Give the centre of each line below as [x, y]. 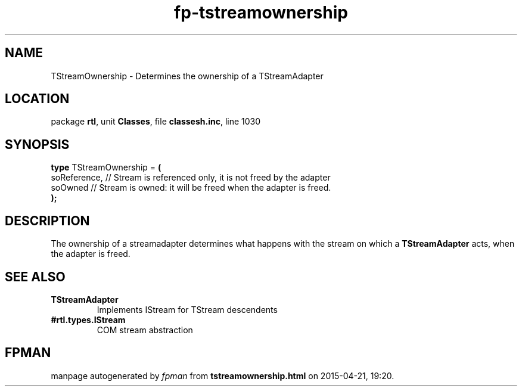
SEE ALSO [35, 277]
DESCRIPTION [47, 221]
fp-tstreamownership [261, 13]
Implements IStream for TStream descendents [187, 309]
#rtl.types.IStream [88, 319]
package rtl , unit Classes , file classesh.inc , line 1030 [156, 122]
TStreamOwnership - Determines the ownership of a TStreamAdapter [187, 76]
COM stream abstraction [145, 330]
